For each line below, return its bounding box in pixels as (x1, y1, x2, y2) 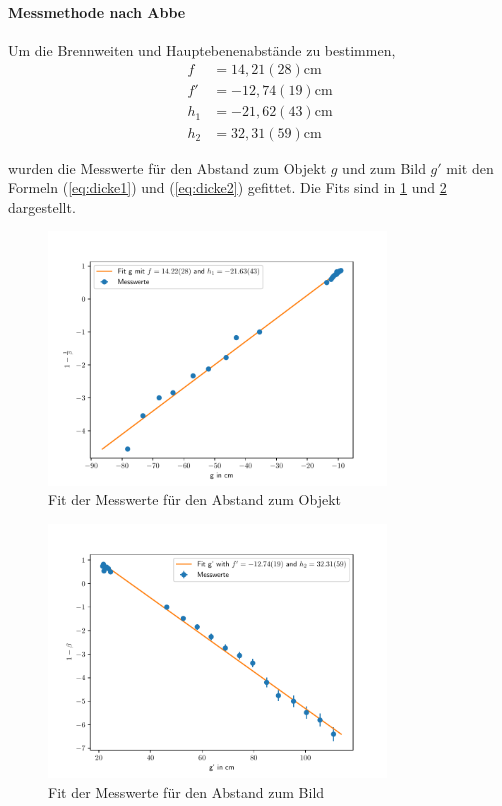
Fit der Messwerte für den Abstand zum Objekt (48, 489, 341, 510)
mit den (446, 157, 494, 178)
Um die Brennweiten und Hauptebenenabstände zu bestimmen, (8, 39, 396, 60)
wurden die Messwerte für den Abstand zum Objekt (8, 157, 327, 178)
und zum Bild (342, 157, 426, 178)
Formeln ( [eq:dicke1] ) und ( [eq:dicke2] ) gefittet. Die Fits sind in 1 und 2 (8, 177, 447, 198)
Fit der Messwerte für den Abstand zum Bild (48, 781, 325, 802)
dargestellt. (8, 196, 76, 217)
